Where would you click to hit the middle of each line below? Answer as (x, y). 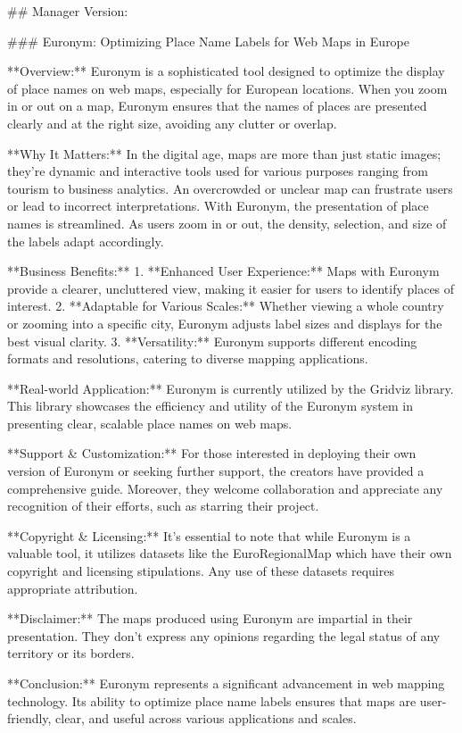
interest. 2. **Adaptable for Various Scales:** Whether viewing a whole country (226, 306)
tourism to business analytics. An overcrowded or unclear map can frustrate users (230, 188)
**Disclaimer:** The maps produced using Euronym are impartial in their (210, 618)
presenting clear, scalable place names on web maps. (150, 423)
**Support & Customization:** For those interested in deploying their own (212, 453)
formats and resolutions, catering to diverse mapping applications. (188, 358)
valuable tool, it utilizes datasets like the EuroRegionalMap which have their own (230, 553)
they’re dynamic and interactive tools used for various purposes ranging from (218, 171)
